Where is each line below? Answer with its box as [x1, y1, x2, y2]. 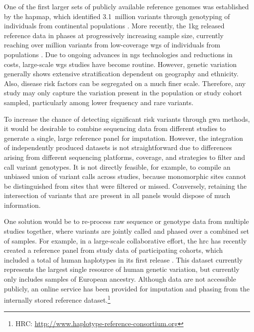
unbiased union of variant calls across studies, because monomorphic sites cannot [4, 171, 246, 181]
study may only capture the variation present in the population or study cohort [4, 88, 242, 98]
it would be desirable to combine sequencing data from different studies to [4, 123, 226, 133]
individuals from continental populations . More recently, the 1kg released [4, 21, 225, 31]
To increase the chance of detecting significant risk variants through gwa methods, [4, 113, 250, 124]
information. [4, 199, 41, 210]
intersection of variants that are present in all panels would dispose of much [4, 190, 231, 200]
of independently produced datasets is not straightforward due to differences [4, 142, 232, 153]
